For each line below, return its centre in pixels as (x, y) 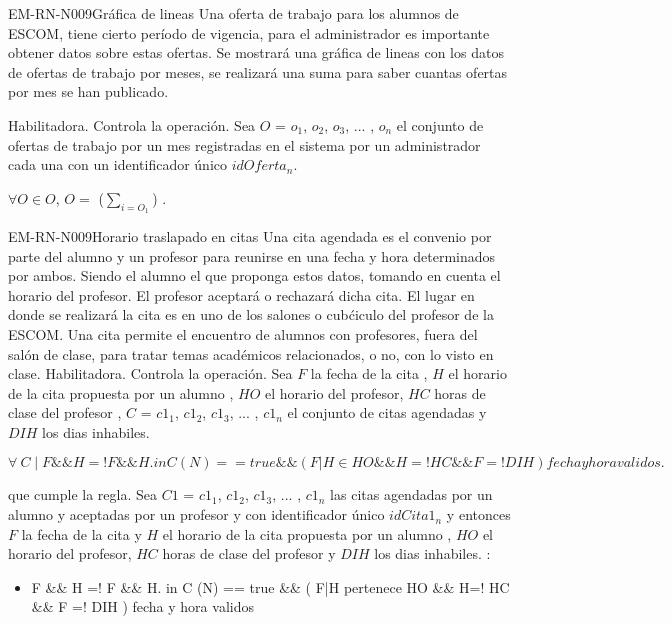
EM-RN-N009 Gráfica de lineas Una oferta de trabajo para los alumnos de (233, 13)
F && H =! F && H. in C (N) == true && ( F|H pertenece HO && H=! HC (270, 586)
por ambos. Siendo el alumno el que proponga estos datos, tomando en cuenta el (254, 275)
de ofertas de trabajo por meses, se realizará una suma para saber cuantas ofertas (258, 71)
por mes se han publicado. (88, 91)
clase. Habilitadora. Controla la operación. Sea (150, 373)
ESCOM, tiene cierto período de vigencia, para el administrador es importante (249, 32)
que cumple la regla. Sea (82, 494)
